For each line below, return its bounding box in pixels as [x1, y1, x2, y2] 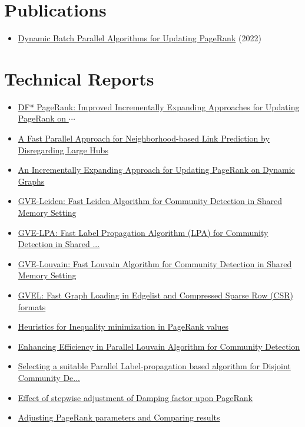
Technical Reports [4, 66, 154, 90]
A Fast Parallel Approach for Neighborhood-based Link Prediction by [18, 132, 270, 144]
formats [18, 300, 46, 313]
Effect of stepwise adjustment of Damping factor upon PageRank [18, 391, 253, 403]
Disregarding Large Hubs [18, 143, 108, 156]
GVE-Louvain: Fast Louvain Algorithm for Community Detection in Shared [18, 257, 292, 270]
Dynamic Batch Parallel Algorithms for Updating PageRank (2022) [18, 32, 261, 44]
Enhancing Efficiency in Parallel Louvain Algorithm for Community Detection [18, 340, 300, 352]
